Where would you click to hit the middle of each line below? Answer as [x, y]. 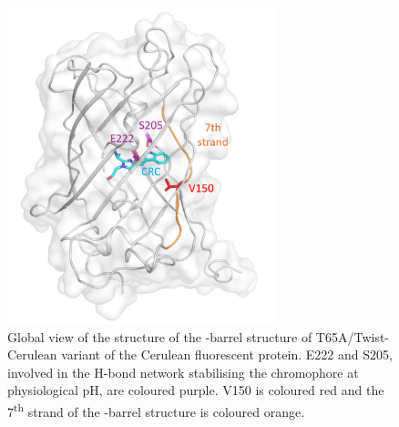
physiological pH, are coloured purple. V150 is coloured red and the [196, 390]
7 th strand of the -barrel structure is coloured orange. [156, 410]
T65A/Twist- [353, 336]
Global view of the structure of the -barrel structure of [160, 336]
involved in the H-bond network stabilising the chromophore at [183, 372]
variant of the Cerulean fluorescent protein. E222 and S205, [227, 354]
